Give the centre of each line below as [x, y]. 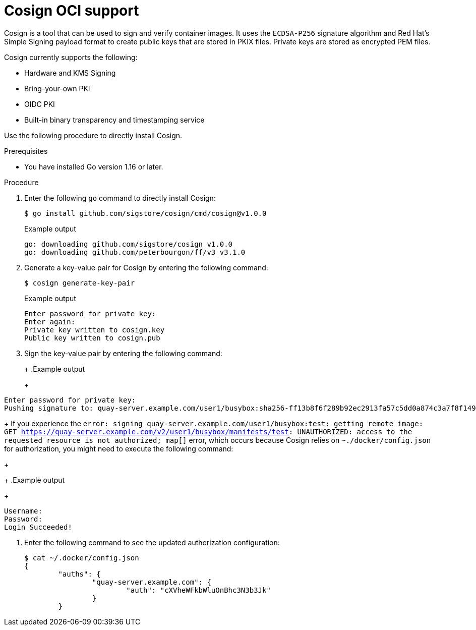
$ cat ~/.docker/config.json [82, 558]
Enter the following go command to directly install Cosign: [120, 198]
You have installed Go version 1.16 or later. [94, 166]
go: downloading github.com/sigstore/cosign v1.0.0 [129, 244]
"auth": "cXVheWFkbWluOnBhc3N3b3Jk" [198, 590]
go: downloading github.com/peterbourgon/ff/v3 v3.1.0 [135, 252]
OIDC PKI [40, 104]
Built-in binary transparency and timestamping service [114, 120]
